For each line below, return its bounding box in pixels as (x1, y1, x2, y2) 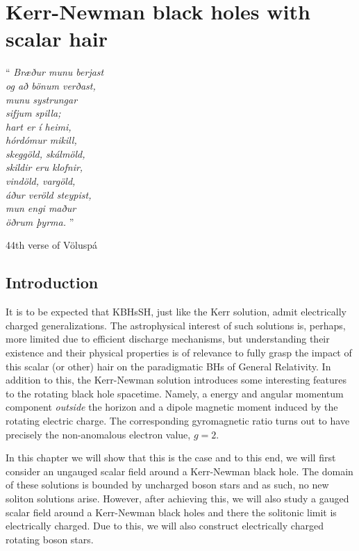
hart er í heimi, (6, 119, 72, 133)
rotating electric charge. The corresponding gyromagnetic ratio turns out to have (6, 413, 350, 427)
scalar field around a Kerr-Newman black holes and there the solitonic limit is (6, 504, 337, 519)
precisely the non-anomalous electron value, (6, 427, 191, 441)
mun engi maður (6, 201, 76, 215)
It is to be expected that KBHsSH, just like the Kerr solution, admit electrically (6, 304, 347, 319)
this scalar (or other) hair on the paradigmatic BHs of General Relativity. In (6, 359, 331, 373)
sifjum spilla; (6, 106, 61, 120)
